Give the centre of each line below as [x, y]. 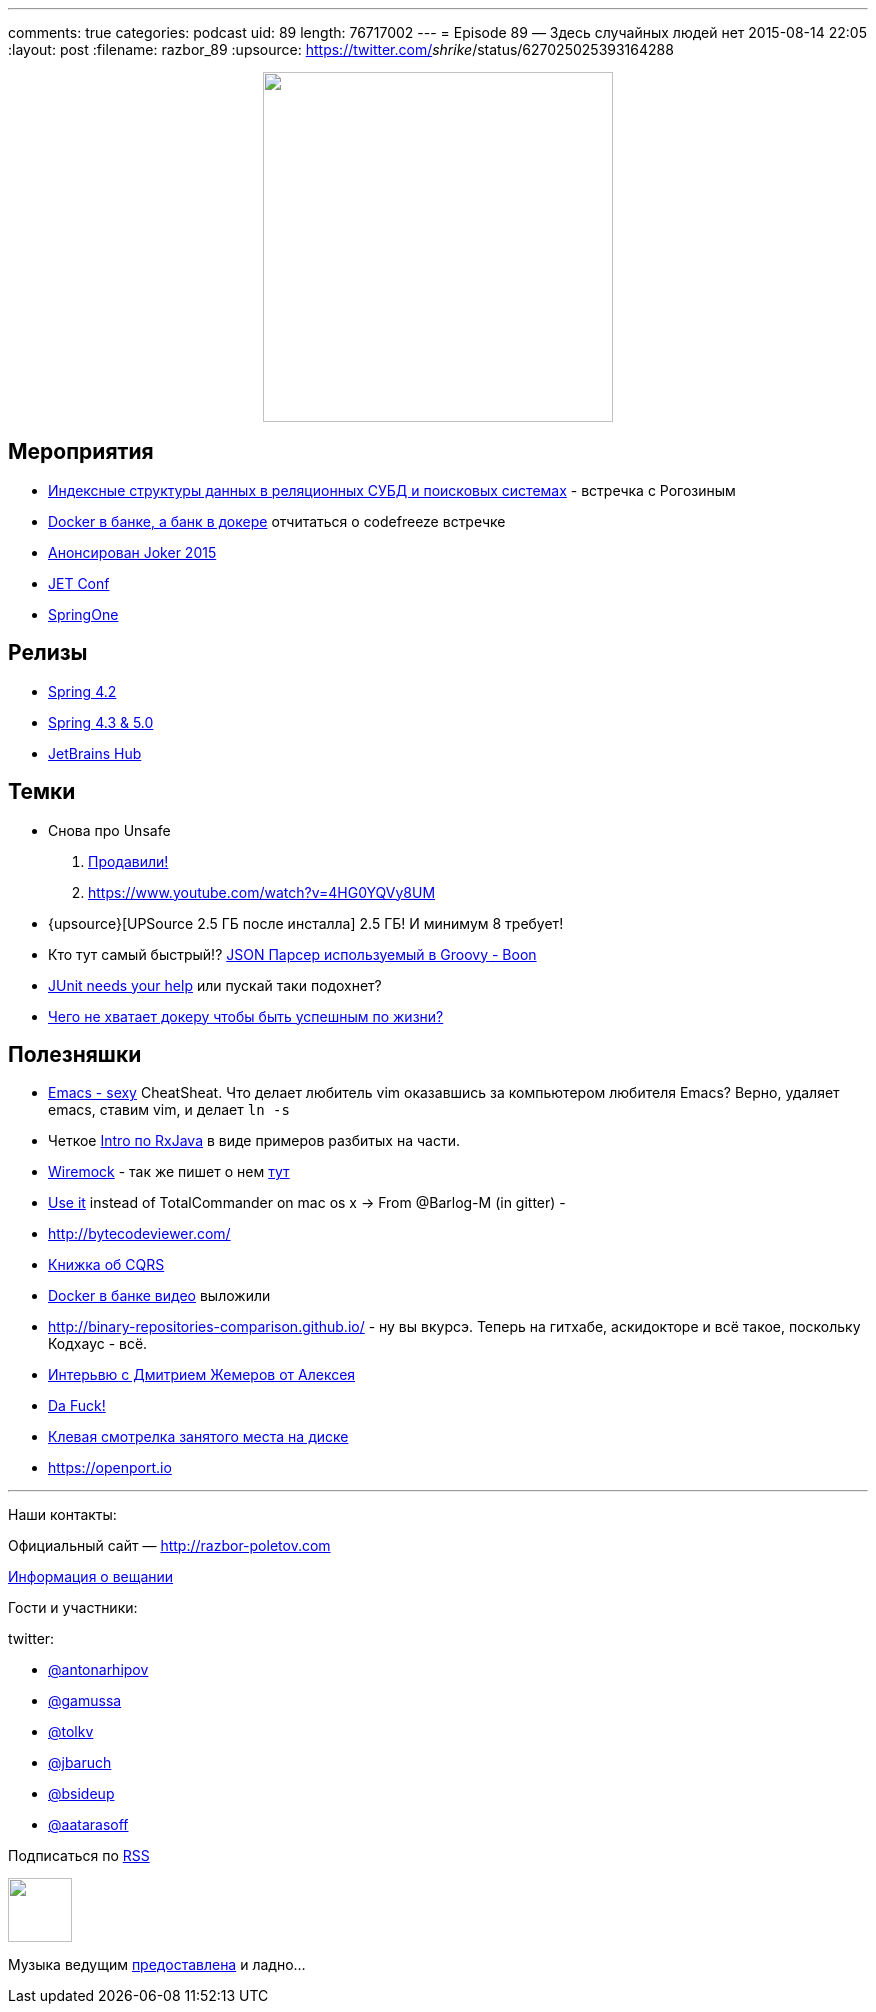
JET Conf [79, 583]
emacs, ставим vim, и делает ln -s [169, 1110]
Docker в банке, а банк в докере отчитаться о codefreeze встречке [277, 521]
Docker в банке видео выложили [159, 1296]
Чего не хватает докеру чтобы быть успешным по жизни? [246, 1016]
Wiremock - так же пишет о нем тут [169, 1172]
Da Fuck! [77, 1406]
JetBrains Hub [95, 753]
